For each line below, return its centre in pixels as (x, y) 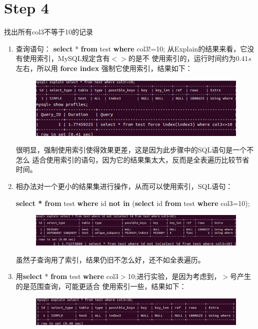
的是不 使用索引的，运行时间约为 (182, 58)
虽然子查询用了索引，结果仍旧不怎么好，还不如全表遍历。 (110, 259)
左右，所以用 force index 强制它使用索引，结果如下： (104, 68)
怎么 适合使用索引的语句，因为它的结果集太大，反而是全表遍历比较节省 (132, 159)
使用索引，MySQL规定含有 (66, 58)
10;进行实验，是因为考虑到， (174, 276)
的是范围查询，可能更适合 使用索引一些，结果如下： (101, 286)
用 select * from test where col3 (67, 276)
